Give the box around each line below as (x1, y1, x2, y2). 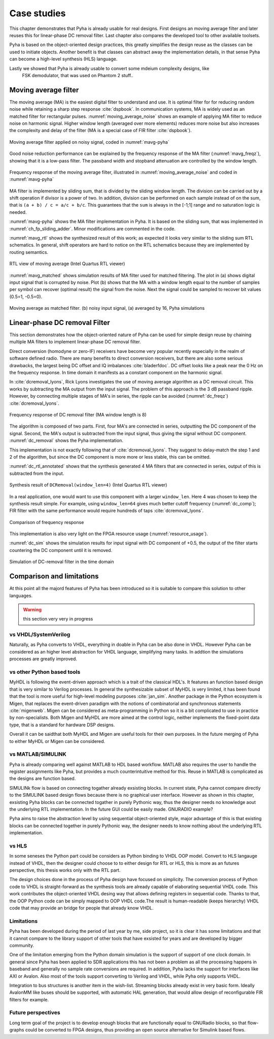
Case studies (9, 8, 66, 19)
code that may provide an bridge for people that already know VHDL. (9, 905, 154, 911)
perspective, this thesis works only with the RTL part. (9, 867, 121, 873)
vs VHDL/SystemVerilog (9, 631, 71, 638)
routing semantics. (9, 249, 48, 255)
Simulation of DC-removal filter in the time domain (9, 559, 114, 565)
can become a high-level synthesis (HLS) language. (9, 56, 118, 62)
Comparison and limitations (9, 572, 99, 581)
